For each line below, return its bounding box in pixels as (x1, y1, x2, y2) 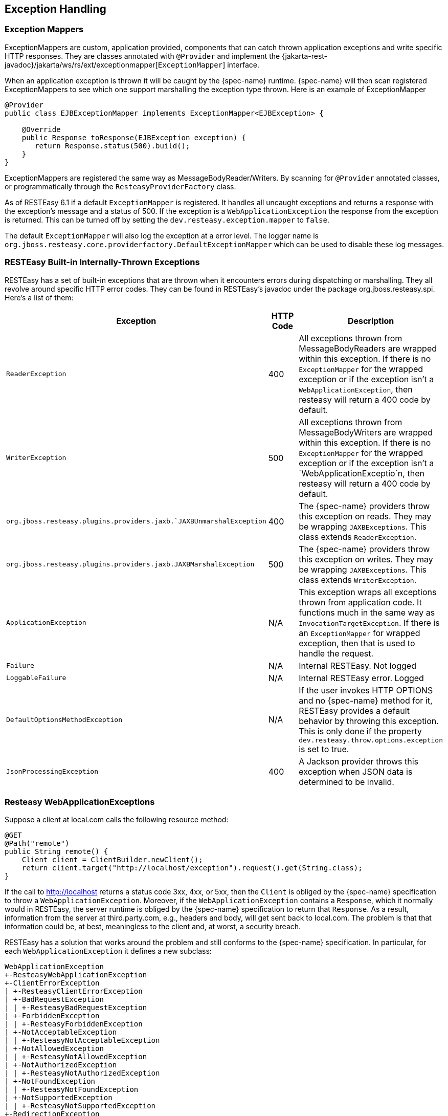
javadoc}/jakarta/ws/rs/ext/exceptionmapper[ (5, 60, 158, 69)
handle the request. (299, 648, 374, 659)
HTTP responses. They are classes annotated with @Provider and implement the (5, 51, 280, 60)
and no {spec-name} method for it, (299, 695, 433, 706)
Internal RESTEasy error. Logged (299, 672, 424, 683)
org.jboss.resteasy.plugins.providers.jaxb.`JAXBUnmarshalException (6, 517, 266, 526)
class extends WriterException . (299, 574, 417, 585)
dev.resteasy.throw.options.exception (299, 736, 443, 744)
